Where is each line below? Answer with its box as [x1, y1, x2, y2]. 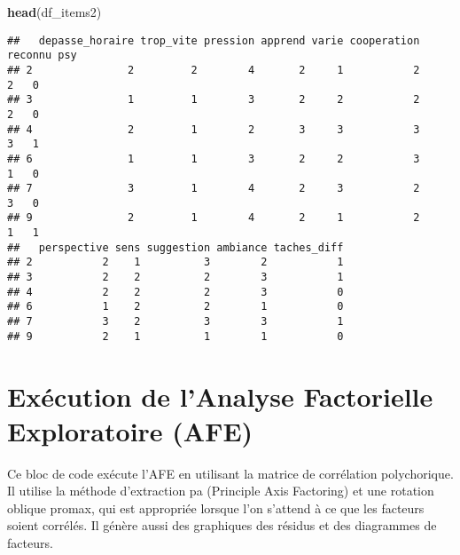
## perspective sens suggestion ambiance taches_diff [7, 241, 344, 254]
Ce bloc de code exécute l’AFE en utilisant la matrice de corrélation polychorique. [7, 464, 454, 482]
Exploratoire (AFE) [7, 412, 253, 448]
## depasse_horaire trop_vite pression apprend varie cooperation [7, 34, 420, 47]
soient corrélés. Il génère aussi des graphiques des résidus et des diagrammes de [7, 516, 437, 535]
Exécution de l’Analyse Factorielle [7, 377, 433, 414]
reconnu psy [7, 49, 77, 62]
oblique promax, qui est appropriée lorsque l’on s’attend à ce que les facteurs [7, 498, 425, 517]
